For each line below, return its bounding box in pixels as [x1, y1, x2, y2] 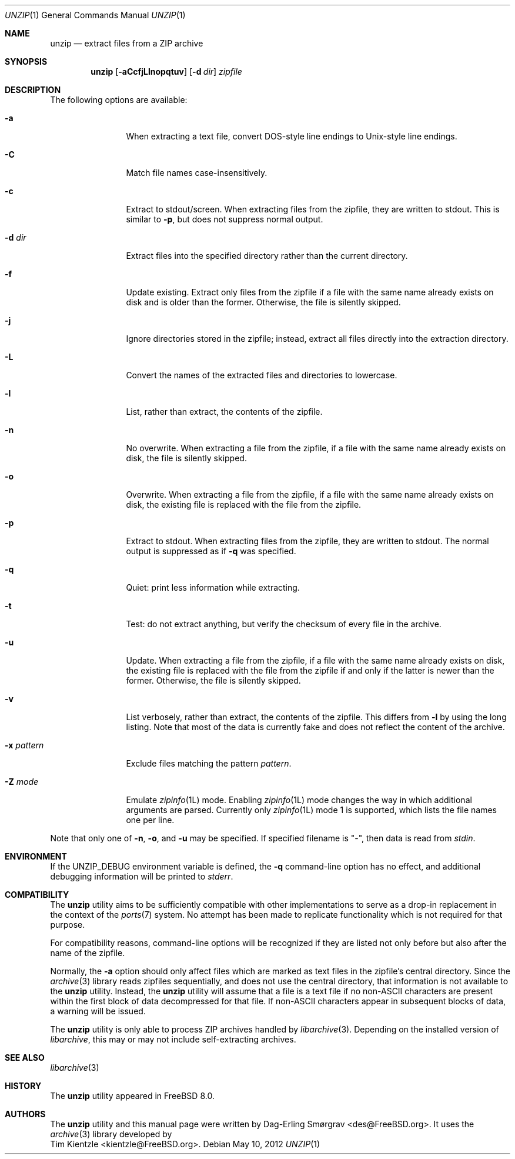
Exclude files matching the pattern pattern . [126, 758, 292, 768]
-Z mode [5, 777, 39, 787]
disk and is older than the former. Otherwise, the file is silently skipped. [126, 297, 401, 307]
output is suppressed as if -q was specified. [126, 546, 296, 556]
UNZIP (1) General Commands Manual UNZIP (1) [5, 10, 186, 20]
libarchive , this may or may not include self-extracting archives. [50, 1034, 296, 1044]
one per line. [126, 815, 175, 825]
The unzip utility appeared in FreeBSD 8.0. [50, 1091, 215, 1101]
